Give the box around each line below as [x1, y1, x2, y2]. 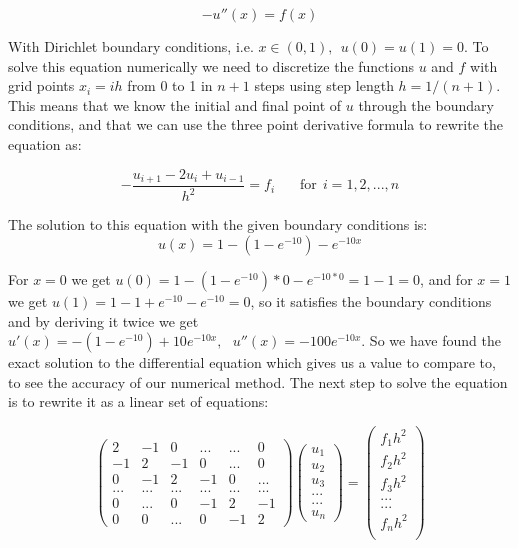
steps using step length [254, 75, 394, 96]
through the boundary [358, 94, 494, 115]
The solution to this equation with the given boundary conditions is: [8, 214, 428, 235]
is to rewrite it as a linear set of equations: [8, 391, 269, 412]
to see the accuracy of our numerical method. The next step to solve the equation [8, 371, 508, 392]
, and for [420, 268, 473, 289]
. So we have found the [361, 330, 501, 351]
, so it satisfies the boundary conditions [250, 290, 492, 311]
